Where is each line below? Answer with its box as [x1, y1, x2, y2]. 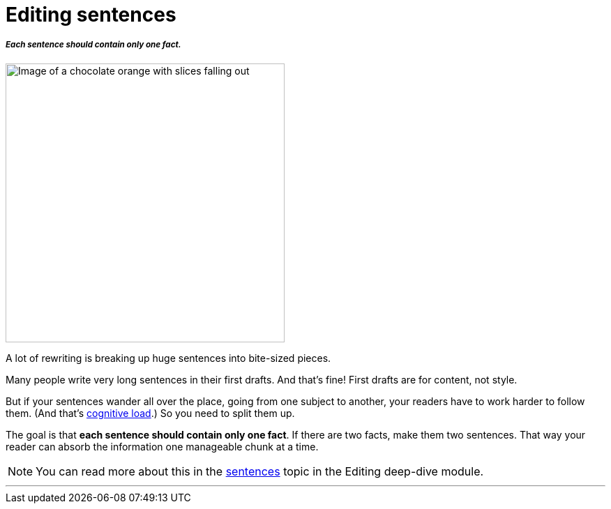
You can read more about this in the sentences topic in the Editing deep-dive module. [36, 464, 484, 478]
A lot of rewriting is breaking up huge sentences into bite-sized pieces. [6, 351, 331, 364]
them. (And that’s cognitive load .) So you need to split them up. [6, 407, 295, 419]
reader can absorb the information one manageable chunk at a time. [6, 440, 319, 453]
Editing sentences [6, 3, 176, 26]
